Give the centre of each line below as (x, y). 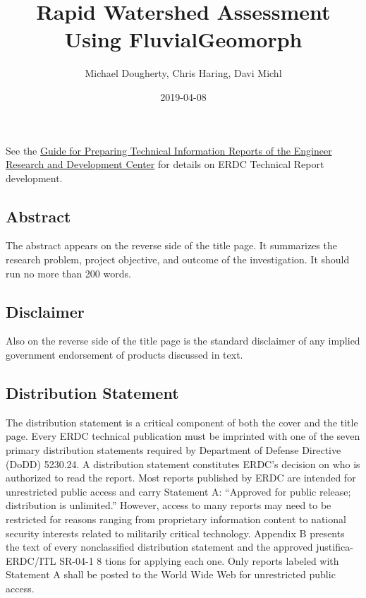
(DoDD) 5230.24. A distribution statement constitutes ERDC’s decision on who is (183, 464)
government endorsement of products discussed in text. (124, 355)
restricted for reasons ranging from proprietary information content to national (176, 519)
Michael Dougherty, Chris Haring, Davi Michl (183, 73)
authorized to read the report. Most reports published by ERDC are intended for (181, 478)
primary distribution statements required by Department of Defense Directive (173, 450)
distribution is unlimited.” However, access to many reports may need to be (169, 505)
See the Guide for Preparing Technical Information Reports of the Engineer (169, 150)
